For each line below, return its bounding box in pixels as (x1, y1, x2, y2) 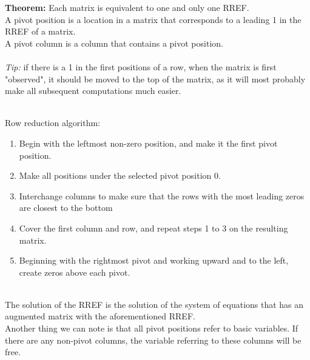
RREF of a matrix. (5, 25, 76, 38)
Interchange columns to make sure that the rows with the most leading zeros (19, 189, 305, 202)
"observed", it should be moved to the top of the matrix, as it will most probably (5, 72, 306, 85)
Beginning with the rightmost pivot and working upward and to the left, (19, 254, 289, 267)
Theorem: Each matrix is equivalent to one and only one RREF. (5, 1, 249, 13)
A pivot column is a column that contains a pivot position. (5, 36, 223, 49)
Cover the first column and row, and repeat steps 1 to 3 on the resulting (19, 221, 288, 234)
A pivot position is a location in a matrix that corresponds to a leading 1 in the (5, 13, 302, 25)
